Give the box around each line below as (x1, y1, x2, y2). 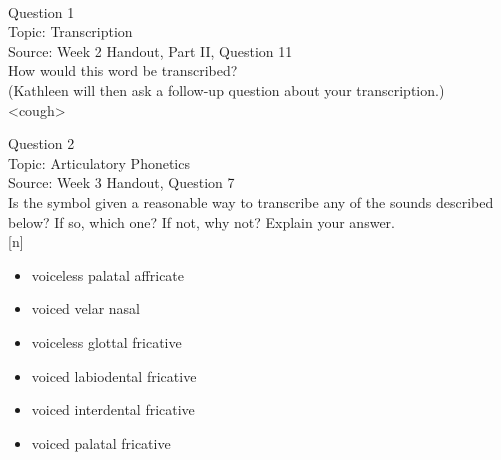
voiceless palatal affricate (31, 264, 185, 285)
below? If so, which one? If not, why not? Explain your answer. (8, 211, 395, 232)
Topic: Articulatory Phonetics (8, 152, 190, 173)
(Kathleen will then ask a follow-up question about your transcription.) (8, 79, 445, 100)
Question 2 (8, 133, 75, 154)
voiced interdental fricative (31, 399, 195, 420)
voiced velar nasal (31, 298, 141, 319)
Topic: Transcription (8, 21, 133, 42)
